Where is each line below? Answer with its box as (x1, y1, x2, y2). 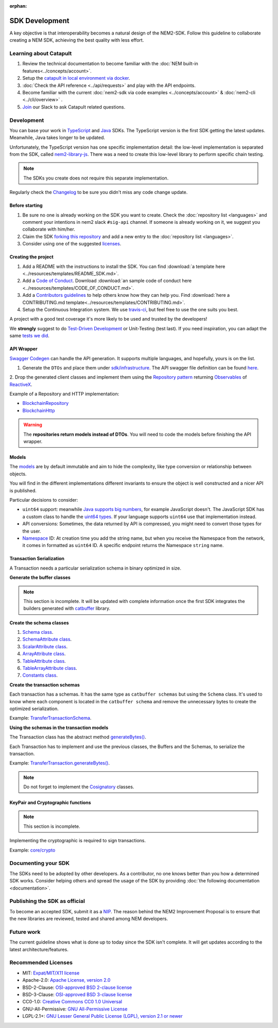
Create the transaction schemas (9, 682, 80, 688)
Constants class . (22, 672, 58, 679)
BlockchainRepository (22, 400, 69, 406)
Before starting (9, 202, 43, 208)
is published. (9, 487, 37, 493)
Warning (23, 422, 42, 428)
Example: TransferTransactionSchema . (9, 715, 92, 721)
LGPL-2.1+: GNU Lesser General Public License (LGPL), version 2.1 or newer (22, 1013, 183, 1019)
